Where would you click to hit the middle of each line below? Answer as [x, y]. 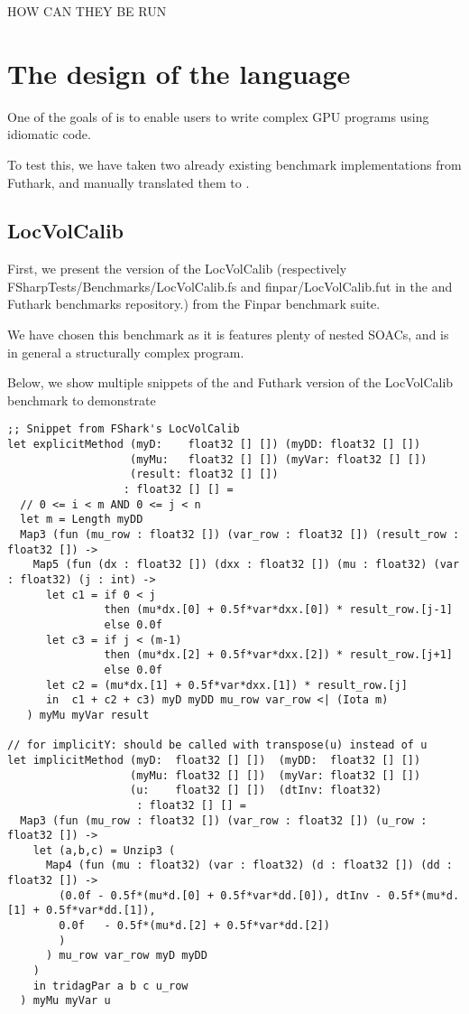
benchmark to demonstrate [82, 400]
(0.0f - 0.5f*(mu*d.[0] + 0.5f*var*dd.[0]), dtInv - [221, 895]
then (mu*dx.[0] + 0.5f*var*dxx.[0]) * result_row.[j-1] [278, 610]
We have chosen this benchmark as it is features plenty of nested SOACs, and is [228, 335]
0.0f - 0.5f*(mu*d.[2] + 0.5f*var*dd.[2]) [194, 926]
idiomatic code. [49, 134]
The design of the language [179, 73]
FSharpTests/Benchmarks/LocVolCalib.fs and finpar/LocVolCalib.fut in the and [230, 286]
